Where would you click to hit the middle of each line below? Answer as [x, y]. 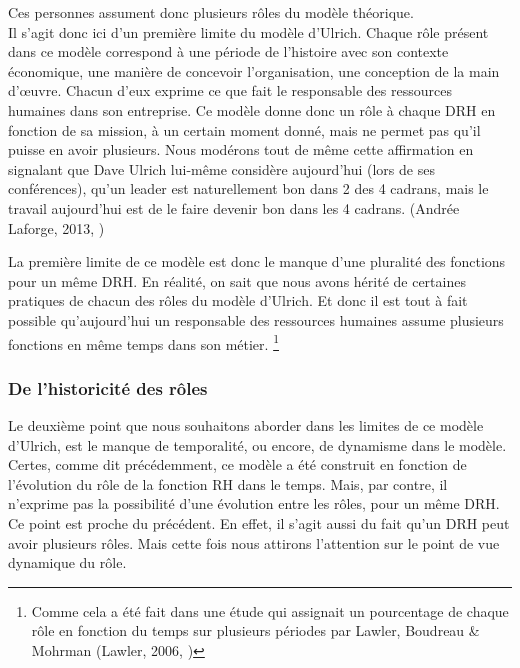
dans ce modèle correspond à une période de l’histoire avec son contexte [228, 51]
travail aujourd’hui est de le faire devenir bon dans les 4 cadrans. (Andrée [234, 207]
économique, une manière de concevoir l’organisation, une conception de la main [254, 70]
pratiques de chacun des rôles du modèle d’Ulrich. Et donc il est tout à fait [238, 300]
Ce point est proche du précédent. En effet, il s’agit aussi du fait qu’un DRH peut [259, 522]
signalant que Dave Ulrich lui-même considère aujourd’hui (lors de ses [221, 168]
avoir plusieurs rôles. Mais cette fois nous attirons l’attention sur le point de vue [254, 542]
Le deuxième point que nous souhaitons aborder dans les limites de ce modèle [246, 424]
